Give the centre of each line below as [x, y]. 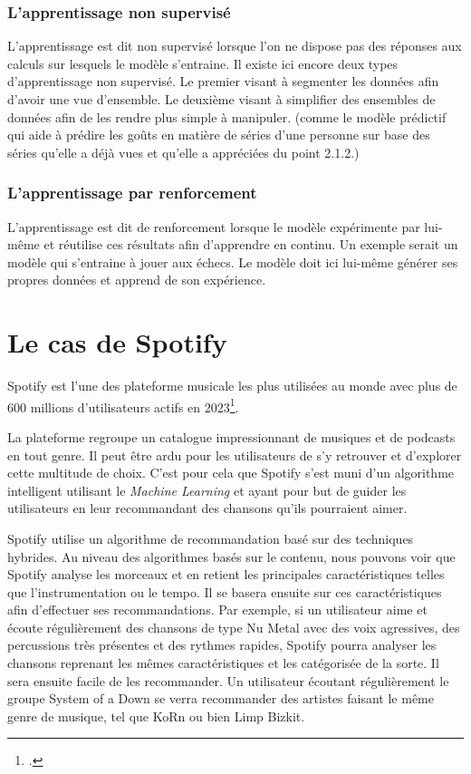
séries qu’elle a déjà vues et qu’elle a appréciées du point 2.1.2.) [183, 152]
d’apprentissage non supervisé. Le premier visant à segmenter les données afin [223, 81]
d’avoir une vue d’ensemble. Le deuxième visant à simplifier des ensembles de [221, 99]
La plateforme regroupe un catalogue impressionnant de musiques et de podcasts [231, 436]
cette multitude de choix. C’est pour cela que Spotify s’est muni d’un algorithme [231, 473]
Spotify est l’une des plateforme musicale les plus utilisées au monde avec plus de [232, 386]
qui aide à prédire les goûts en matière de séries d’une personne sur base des [219, 135]
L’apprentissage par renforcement [132, 193]
